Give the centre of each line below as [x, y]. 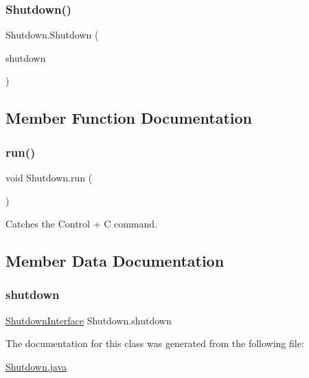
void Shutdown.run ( [49, 177]
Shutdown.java [36, 366]
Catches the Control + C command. [81, 224]
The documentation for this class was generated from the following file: [155, 343]
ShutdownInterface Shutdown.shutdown [89, 320]
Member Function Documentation [129, 118]
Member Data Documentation [115, 261]
